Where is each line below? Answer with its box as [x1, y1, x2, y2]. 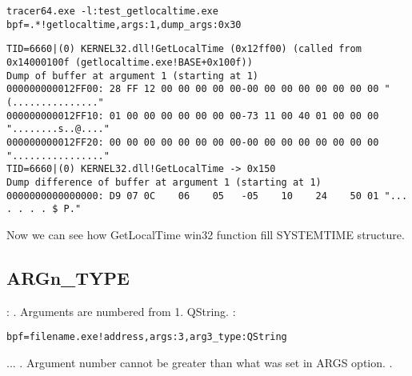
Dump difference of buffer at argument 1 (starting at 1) [6, 176, 322, 188]
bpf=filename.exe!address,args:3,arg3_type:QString [6, 331, 287, 343]
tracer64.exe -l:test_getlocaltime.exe [6, 6, 218, 17]
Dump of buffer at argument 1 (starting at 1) [6, 70, 258, 82]
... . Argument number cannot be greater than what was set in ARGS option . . [6, 354, 393, 370]
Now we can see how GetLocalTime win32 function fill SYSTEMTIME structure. [6, 226, 405, 242]
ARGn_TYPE [6, 265, 130, 290]
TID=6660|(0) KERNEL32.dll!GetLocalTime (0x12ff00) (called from [6, 43, 362, 55]
